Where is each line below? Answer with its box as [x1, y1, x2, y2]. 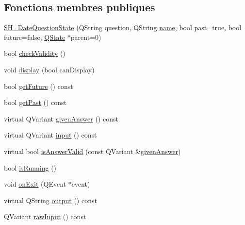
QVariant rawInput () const [4, 211, 86, 222]
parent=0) [70, 32, 101, 42]
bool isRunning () [4, 162, 57, 173]
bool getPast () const [4, 97, 67, 107]
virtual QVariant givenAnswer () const [4, 113, 118, 123]
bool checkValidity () [4, 48, 65, 58]
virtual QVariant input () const [4, 130, 97, 140]
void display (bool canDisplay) [4, 64, 95, 74]
